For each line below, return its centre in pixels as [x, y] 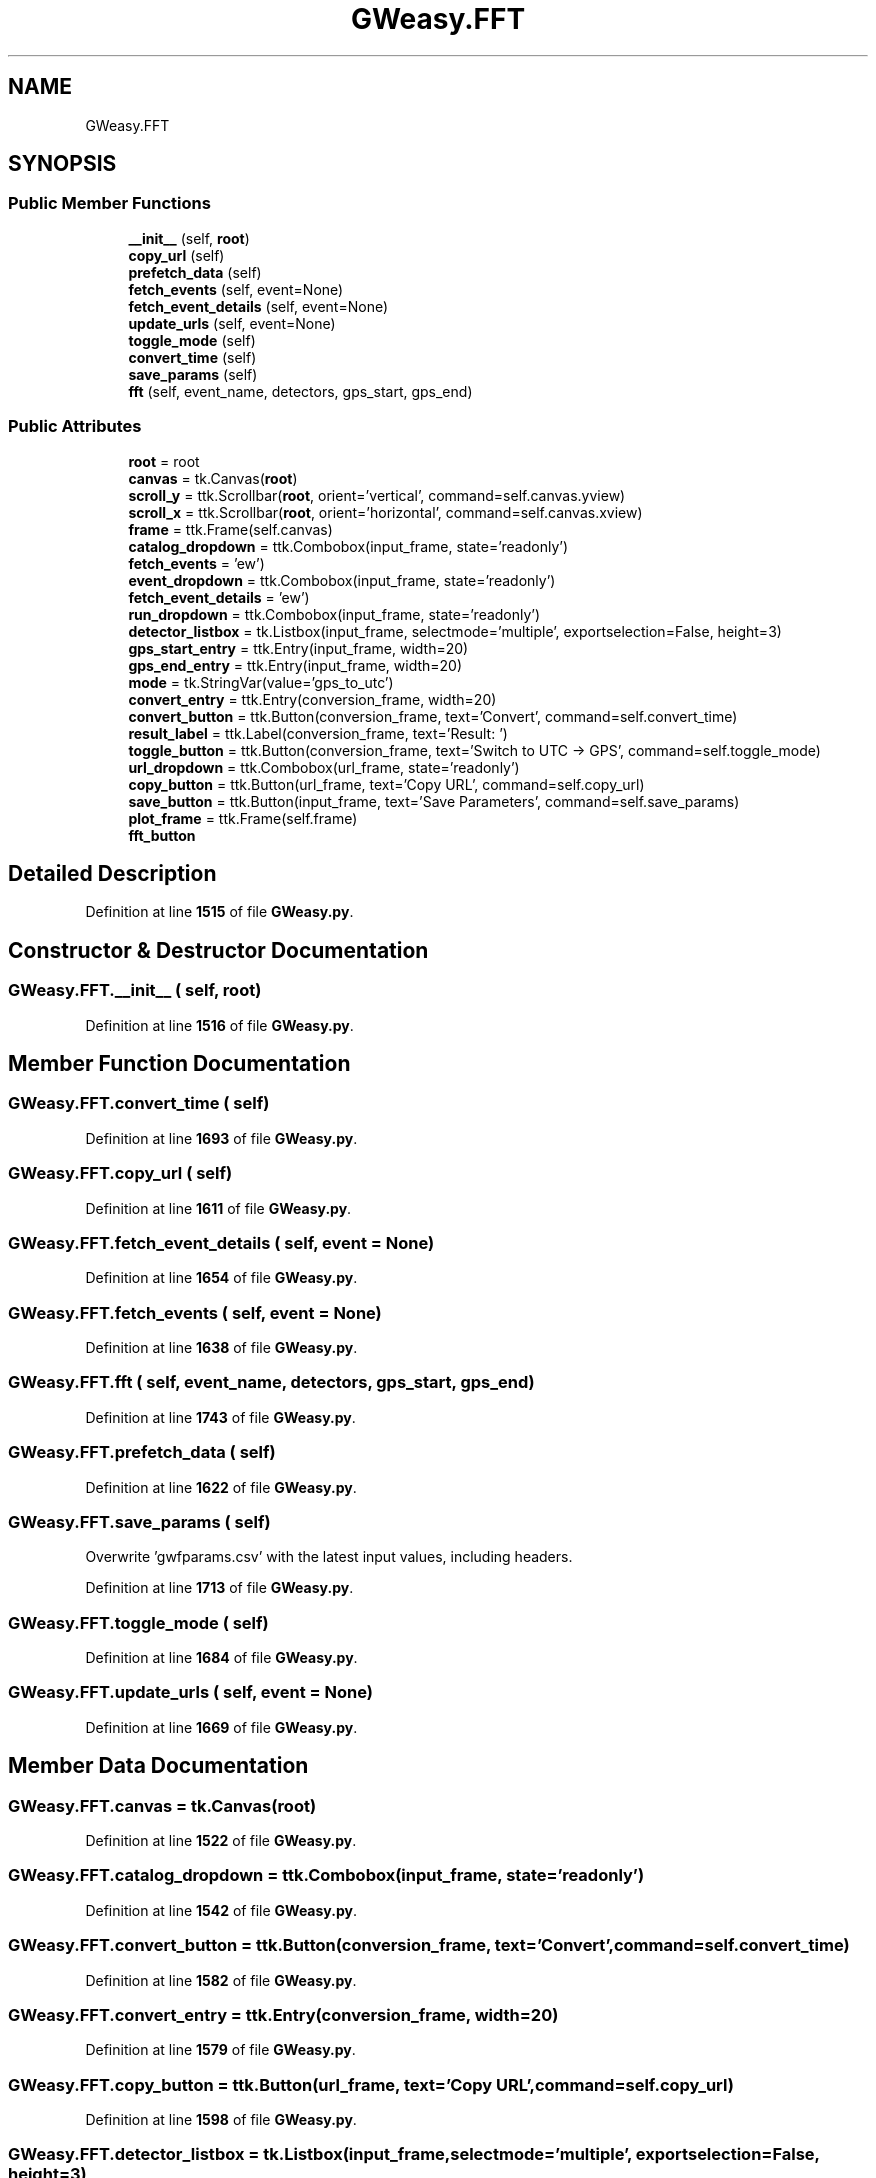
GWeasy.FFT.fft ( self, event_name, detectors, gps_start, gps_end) [271, 1382]
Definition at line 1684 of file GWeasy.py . [221, 1658]
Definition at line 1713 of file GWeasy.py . [219, 1588]
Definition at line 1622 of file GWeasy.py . [221, 1487]
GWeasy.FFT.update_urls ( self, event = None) [190, 1692]
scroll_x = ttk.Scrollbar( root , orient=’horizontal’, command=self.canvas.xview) [385, 512]
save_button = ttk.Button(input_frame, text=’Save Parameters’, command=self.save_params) [434, 801]
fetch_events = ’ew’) [196, 563]
